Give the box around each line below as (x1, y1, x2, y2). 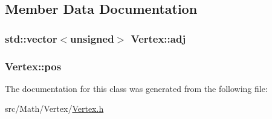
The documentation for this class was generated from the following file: (5, 82, 268, 94)
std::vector (5, 31, 57, 46)
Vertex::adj (131, 31, 186, 46)
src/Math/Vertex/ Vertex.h (5, 102, 104, 115)
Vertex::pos (5, 58, 62, 73)
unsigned (70, 31, 114, 46)
